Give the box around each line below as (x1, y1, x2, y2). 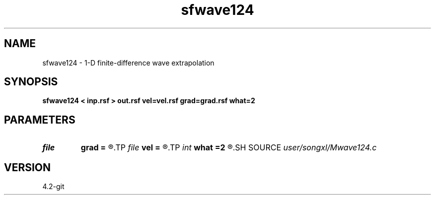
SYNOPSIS (4, 75, 58, 88)
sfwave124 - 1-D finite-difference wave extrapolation (42, 58, 215, 67)
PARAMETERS (4, 113, 75, 126)
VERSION (4, 161, 51, 174)
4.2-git (42, 182, 65, 191)
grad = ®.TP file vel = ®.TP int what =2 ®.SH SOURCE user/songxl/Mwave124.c (80, 142, 377, 153)
